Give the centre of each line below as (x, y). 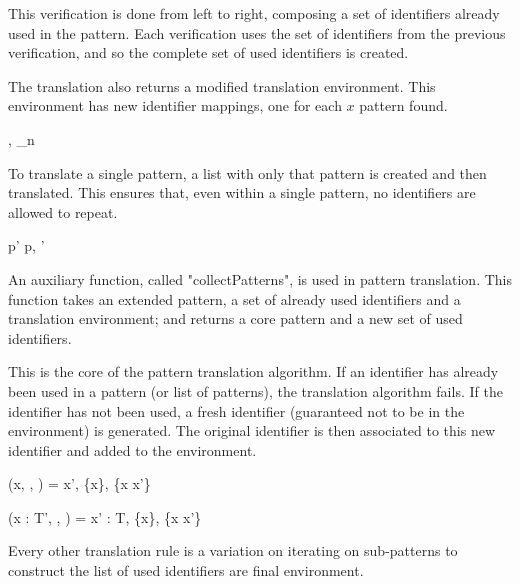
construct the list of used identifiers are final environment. (186, 570)
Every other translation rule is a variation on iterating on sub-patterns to (233, 550)
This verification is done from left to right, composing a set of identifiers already (254, 13)
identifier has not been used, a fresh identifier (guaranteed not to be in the (236, 410)
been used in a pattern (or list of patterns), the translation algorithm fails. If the (255, 390)
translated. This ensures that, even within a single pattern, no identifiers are (242, 192)
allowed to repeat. (63, 211)
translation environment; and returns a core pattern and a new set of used (235, 318)
